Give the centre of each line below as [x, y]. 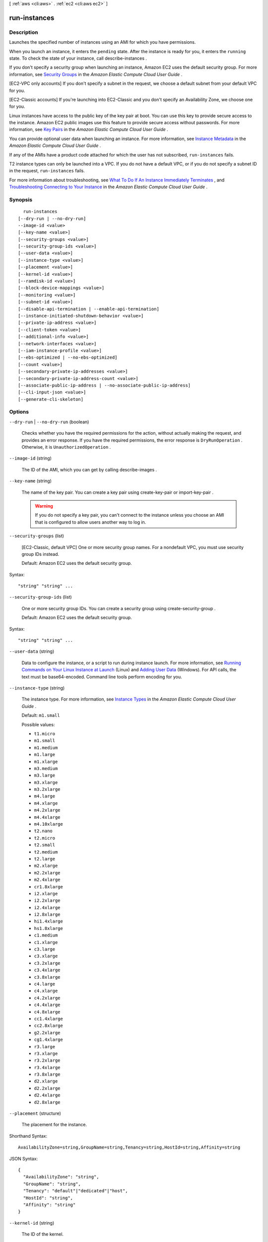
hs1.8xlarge [48, 928]
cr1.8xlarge [48, 887]
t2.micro [45, 838]
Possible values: [38, 724]
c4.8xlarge [47, 1012]
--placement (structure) [35, 1113]
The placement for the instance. [54, 1125]
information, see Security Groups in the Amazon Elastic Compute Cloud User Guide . [96, 74]
